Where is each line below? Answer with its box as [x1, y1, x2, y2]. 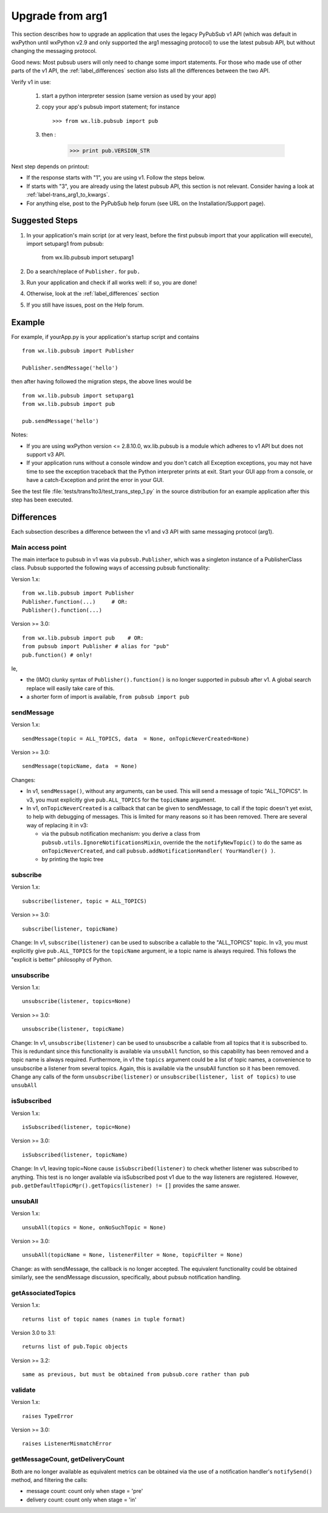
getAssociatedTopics [11, 1288, 76, 1297]
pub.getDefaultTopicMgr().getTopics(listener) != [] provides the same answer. [11, 1181, 241, 1189]
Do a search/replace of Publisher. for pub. [26, 268, 141, 275]
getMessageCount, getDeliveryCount [11, 1455, 125, 1464]
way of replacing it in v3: [26, 822, 88, 829]
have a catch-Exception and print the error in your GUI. [26, 477, 164, 484]
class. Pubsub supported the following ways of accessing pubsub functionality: [11, 564, 210, 571]
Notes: [11, 431, 28, 438]
